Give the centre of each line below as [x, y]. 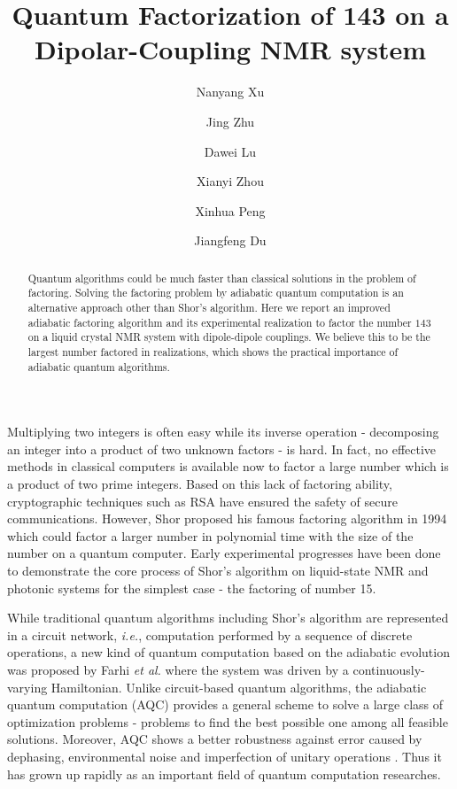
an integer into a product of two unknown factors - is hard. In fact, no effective [222, 449]
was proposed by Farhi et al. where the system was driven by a [178, 669]
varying [27, 687]
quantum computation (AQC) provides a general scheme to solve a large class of [225, 704]
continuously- [389, 669]
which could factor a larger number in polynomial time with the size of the [210, 535]
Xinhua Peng [230, 210]
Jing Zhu [230, 121]
